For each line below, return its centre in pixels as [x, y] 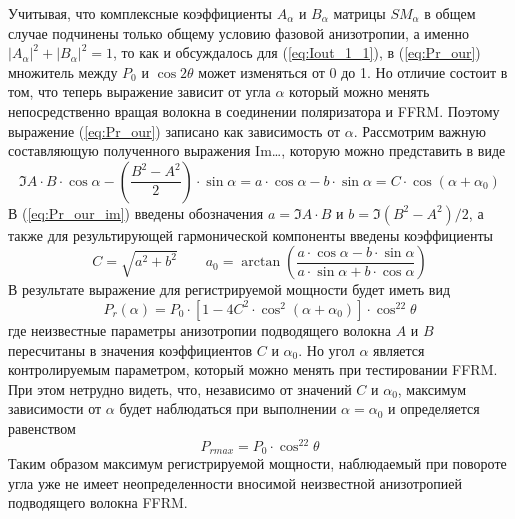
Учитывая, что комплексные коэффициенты [140, 13]
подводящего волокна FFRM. [98, 502]
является [399, 349]
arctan [261, 262]
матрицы [359, 13]
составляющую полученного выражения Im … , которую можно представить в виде [257, 150]
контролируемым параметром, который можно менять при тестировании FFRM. [253, 369]
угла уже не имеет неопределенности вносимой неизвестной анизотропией [235, 482]
